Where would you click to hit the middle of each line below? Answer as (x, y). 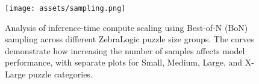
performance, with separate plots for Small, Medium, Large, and (124, 62)
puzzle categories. (61, 74)
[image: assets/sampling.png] (65, 8)
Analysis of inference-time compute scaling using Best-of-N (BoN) (126, 27)
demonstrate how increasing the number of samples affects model (125, 50)
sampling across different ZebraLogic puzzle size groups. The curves (129, 39)
